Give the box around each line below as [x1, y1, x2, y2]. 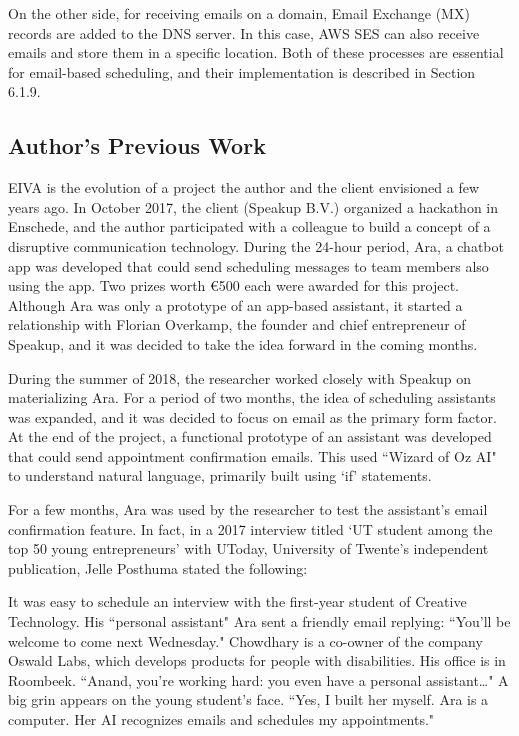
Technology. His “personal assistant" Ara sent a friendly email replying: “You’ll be [8, 611, 511, 632]
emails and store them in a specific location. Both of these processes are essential [8, 42, 504, 63]
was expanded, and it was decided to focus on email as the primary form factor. [8, 406, 497, 427]
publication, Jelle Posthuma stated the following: [8, 557, 308, 578]
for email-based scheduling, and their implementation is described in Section [8, 61, 476, 82]
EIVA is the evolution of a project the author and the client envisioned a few [8, 177, 479, 198]
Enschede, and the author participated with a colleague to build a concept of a [8, 216, 491, 237]
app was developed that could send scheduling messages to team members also [8, 255, 489, 276]
